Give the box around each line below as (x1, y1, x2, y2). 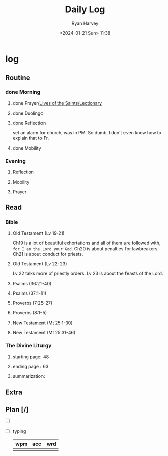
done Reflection (12, 120, 46, 126)
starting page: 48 (12, 354, 49, 360)
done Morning (5, 89, 41, 96)
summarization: (12, 373, 45, 379)
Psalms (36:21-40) (12, 280, 52, 286)
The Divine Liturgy (5, 342, 52, 349)
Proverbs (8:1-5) (12, 309, 47, 315)
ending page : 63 (12, 363, 49, 369)
